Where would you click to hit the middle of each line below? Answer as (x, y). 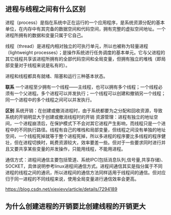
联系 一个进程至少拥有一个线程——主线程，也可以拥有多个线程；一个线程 (82, 87)
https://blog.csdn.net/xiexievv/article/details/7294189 (61, 189)
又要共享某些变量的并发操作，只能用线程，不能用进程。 (67, 149)
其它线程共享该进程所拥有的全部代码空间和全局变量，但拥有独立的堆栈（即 (83, 59)
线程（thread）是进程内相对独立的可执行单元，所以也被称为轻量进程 (77, 46)
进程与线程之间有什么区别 (45, 9)
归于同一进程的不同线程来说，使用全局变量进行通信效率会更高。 (72, 179)
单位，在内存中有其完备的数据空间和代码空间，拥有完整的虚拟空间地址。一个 (85, 29)
